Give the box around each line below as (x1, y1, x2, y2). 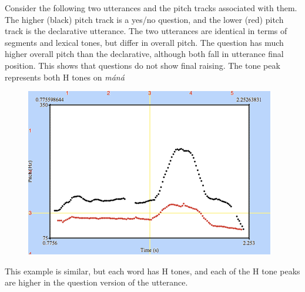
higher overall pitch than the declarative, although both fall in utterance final (5, 48, 284, 60)
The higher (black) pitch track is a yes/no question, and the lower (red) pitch (5, 13, 284, 25)
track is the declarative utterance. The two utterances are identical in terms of (5, 25, 287, 37)
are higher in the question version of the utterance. (5, 276, 188, 288)
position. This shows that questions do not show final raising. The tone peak (5, 59, 280, 71)
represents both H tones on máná (5, 71, 125, 83)
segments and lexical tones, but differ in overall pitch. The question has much (5, 36, 284, 48)
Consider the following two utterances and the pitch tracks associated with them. (5, 2, 297, 14)
